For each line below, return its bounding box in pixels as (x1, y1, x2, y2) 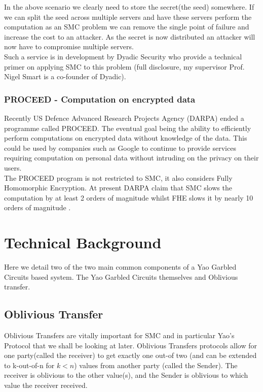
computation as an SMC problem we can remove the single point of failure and (4, 21, 249, 32)
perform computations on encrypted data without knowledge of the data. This (4, 133, 247, 143)
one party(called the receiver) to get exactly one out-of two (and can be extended (4, 350, 257, 361)
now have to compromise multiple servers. (4, 41, 134, 52)
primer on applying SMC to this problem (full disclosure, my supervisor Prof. (4, 61, 245, 72)
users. (4, 162, 22, 173)
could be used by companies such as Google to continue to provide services (4, 142, 236, 153)
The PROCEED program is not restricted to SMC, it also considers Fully (4, 172, 233, 183)
